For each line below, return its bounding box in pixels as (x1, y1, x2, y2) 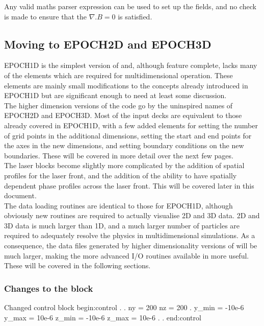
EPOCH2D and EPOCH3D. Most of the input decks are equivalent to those (4, 110, 242, 121)
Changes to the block (4, 282, 93, 294)
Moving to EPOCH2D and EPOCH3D (4, 36, 212, 52)
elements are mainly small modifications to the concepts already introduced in (4, 80, 248, 90)
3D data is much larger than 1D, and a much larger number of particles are (4, 220, 240, 230)
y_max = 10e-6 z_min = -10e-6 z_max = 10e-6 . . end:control (4, 312, 201, 322)
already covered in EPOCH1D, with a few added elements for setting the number (4, 120, 258, 130)
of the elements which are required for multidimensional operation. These (4, 69, 233, 80)
